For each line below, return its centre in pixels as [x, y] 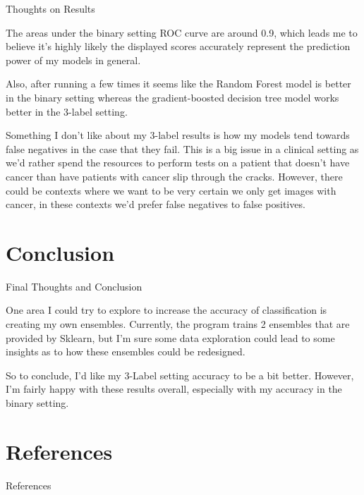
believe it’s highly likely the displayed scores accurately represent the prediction [178, 46]
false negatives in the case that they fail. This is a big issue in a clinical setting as [182, 148]
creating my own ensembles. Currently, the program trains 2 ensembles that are [178, 324]
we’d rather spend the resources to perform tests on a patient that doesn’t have [178, 163]
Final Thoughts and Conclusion [74, 286]
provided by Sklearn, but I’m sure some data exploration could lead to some [170, 337]
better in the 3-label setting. [67, 111]
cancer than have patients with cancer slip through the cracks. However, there [174, 176]
